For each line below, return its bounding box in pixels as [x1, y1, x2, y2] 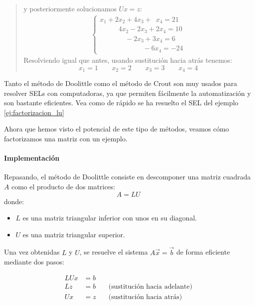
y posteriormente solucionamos [23, 3, 117, 13]
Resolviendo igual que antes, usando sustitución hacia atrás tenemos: [23, 55, 232, 65]
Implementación [4, 153, 60, 163]
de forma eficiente [176, 247, 230, 257]
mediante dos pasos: [4, 257, 64, 267]
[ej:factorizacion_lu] [4, 107, 64, 117]
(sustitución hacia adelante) [108, 283, 193, 290]
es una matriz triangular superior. [23, 229, 125, 239]
